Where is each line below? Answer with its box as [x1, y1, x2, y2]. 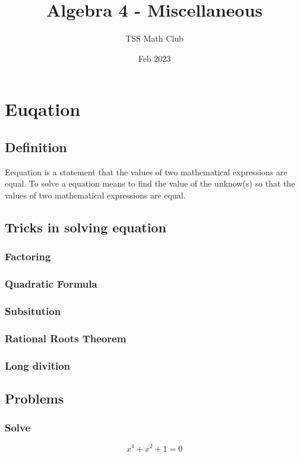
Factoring [5, 249, 51, 264]
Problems [5, 389, 64, 407]
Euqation [5, 97, 81, 121]
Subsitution [5, 303, 61, 318]
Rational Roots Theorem [5, 330, 127, 345]
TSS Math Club [125, 32, 184, 45]
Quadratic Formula [5, 276, 97, 291]
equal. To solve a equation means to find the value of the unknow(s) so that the [5, 177, 295, 190]
